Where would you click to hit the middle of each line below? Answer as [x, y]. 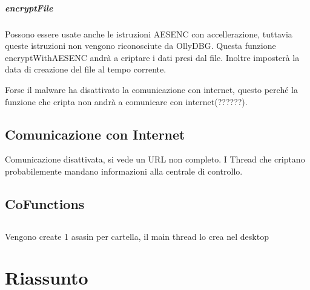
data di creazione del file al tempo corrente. [86, 69]
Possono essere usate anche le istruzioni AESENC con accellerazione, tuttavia [149, 34]
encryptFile [29, 8]
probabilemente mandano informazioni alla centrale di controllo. [124, 171]
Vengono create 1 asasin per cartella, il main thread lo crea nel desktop [137, 236]
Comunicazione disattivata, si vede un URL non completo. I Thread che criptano [155, 159]
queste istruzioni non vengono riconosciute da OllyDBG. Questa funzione [140, 46]
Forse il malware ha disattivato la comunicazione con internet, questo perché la [151, 89]
